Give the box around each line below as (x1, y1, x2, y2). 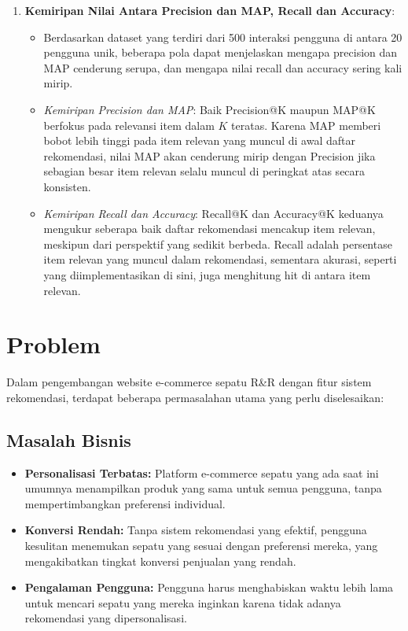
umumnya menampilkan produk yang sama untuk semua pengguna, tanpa (24, 480, 382, 496)
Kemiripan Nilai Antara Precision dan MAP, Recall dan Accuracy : (24, 2, 395, 18)
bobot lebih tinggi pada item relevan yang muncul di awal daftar (43, 132, 355, 149)
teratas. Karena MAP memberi (231, 116, 381, 133)
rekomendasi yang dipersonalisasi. (24, 610, 187, 626)
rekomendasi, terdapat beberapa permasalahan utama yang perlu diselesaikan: (6, 389, 384, 405)
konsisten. (43, 178, 91, 194)
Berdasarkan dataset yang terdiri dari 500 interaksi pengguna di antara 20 (43, 28, 402, 45)
